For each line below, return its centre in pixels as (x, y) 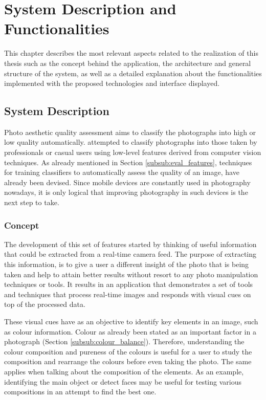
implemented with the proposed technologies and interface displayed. (112, 83)
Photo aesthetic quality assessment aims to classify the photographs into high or (130, 132)
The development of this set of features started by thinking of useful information (130, 244)
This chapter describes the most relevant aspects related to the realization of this (131, 53)
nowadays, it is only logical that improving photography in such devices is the (126, 192)
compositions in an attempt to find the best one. (80, 392)
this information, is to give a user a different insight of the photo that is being (127, 264)
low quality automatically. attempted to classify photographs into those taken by (131, 142)
